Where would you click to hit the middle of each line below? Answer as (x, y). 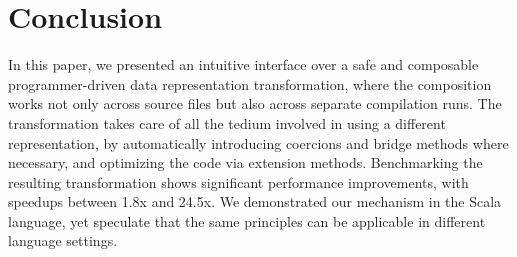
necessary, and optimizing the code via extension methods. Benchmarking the (245, 162)
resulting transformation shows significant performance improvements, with (238, 181)
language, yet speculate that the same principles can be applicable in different (247, 220)
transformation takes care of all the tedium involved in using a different (227, 122)
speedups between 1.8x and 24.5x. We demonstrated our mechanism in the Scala (255, 201)
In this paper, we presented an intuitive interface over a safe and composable (243, 64)
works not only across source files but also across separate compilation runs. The (255, 103)
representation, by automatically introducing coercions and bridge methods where (258, 142)
